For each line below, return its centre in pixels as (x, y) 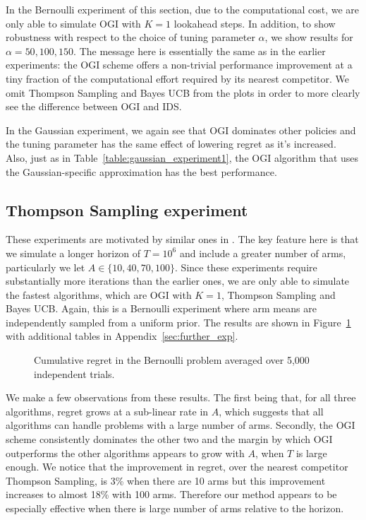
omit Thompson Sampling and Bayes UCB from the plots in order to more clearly (183, 92)
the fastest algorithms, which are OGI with (99, 294)
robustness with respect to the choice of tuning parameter (130, 37)
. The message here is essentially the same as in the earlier (200, 51)
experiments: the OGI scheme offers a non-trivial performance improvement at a (179, 65)
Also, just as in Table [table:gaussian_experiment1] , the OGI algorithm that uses (182, 157)
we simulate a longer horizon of (73, 253)
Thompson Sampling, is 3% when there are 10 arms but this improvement (166, 480)
